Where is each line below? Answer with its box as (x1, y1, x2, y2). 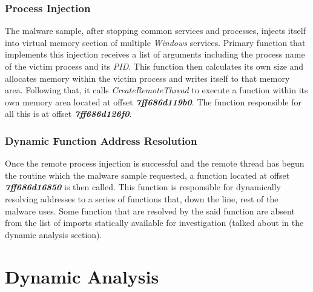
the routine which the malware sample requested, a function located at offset (5, 168, 290, 181)
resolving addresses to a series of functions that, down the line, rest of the (5, 192, 278, 205)
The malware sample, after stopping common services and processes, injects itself (5, 24, 306, 37)
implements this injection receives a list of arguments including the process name (5, 48, 305, 61)
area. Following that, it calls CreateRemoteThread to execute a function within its (5, 84, 308, 96)
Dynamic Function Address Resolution (5, 133, 197, 148)
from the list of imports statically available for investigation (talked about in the (5, 216, 304, 229)
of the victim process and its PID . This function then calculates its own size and (5, 60, 304, 72)
